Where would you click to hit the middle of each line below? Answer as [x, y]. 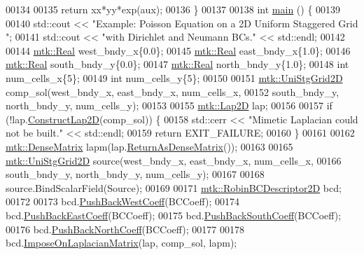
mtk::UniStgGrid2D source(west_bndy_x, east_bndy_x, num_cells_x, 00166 [174, 160]
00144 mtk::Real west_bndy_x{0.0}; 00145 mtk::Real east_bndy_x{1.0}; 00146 [178, 50]
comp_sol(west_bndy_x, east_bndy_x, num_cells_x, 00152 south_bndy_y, [173, 91]
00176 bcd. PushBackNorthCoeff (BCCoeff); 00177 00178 [125, 229]
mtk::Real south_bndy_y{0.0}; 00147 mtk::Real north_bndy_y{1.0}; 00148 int [177, 64]
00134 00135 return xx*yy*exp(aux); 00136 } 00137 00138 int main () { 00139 [173, 9]
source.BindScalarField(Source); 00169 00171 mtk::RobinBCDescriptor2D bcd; [174, 187]
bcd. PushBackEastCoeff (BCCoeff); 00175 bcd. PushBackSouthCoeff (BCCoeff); [174, 215]
